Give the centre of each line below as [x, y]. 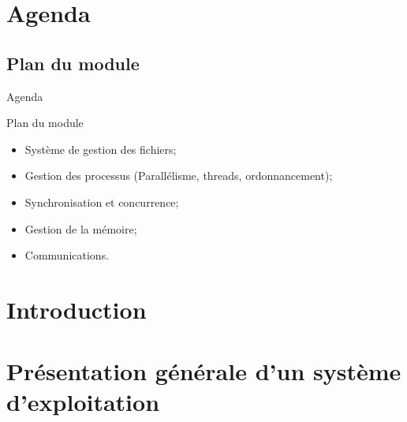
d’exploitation [83, 402]
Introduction [77, 309]
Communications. [67, 255]
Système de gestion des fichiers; [101, 149]
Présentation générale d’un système [204, 371]
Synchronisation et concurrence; [102, 202]
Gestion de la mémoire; [81, 228]
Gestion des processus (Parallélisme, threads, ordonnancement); [179, 176]
